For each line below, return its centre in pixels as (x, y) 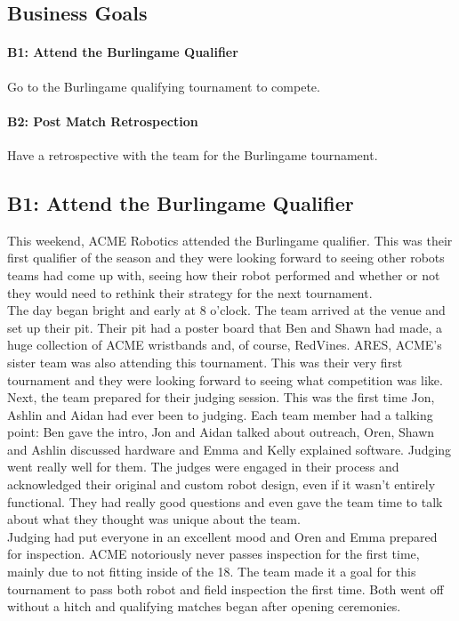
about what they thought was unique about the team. (154, 519)
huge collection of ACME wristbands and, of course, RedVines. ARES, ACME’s (225, 345)
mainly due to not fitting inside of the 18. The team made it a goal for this (212, 572)
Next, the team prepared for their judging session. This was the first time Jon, (221, 397)
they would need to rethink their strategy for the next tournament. (190, 292)
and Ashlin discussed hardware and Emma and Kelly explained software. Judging (229, 449)
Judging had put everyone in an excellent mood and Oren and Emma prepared (222, 536)
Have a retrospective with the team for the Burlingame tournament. (193, 154)
